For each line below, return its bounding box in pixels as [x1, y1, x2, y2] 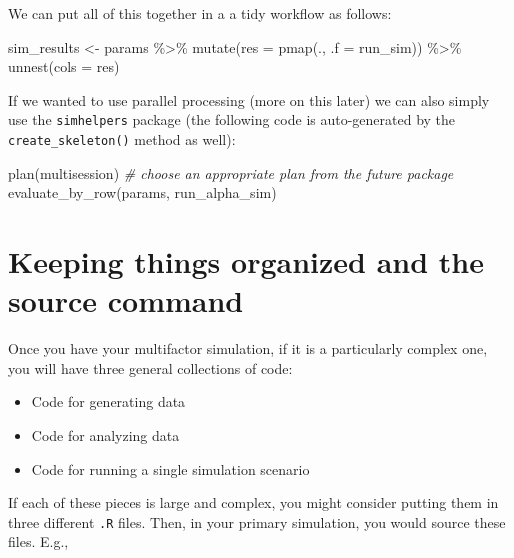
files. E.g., [8, 531, 69, 552]
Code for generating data [31, 391, 186, 412]
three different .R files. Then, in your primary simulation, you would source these [8, 511, 506, 532]
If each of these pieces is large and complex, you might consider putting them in [8, 492, 499, 513]
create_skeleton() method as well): [8, 129, 236, 150]
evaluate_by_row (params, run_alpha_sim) [8, 182, 277, 203]
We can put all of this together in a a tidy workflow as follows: [8, 3, 392, 23]
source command [8, 280, 244, 321]
